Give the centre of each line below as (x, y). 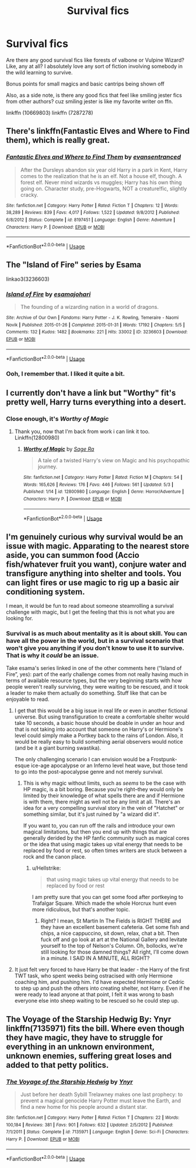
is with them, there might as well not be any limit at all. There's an (102, 802)
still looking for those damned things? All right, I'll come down (115, 952)
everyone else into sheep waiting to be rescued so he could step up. (97, 1001)
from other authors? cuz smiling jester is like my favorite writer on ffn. (90, 101)
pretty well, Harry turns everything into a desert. (96, 402)
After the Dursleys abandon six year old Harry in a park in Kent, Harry (104, 170)
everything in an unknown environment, (80, 1046)
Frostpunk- (164, 760)
